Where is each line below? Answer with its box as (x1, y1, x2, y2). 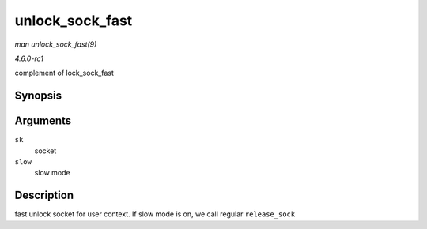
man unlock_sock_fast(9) (14, 39, 97, 49)
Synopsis (14, 89, 62, 103)
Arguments (14, 114, 72, 128)
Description (14, 189, 74, 202)
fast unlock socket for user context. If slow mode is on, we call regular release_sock (14, 209, 296, 219)
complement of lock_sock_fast (14, 68, 115, 78)
